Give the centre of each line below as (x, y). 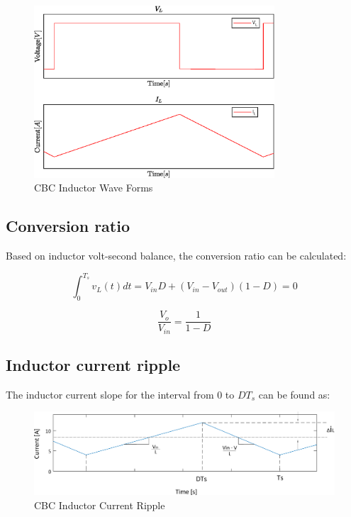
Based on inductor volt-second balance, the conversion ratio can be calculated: (176, 256)
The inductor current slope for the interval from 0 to (120, 394)
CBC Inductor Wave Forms (94, 188)
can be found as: (294, 394)
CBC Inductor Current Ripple (100, 505)
